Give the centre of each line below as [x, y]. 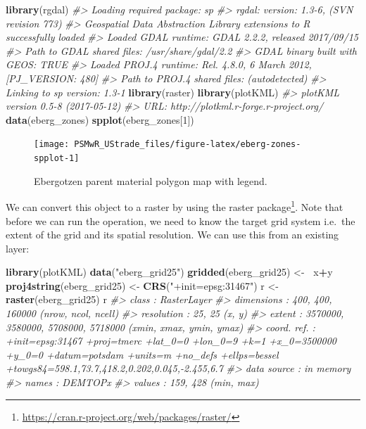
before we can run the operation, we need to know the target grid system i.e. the [181, 220]
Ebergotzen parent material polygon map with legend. [151, 180]
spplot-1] [57, 158]
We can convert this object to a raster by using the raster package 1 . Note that [175, 206]
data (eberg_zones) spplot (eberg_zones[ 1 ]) [100, 119]
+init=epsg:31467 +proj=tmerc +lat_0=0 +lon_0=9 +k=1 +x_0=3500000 [171, 341]
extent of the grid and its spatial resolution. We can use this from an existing [172, 235]
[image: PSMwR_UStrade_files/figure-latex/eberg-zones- [168, 145]
